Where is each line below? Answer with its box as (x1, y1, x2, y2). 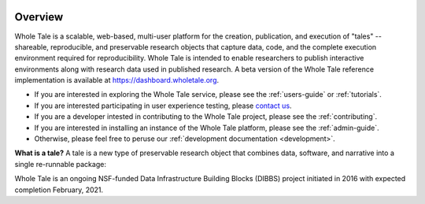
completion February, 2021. (14, 185, 104, 195)
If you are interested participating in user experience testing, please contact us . (34, 101, 292, 110)
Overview (14, 10, 64, 24)
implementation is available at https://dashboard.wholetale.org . (14, 76, 220, 85)
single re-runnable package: (14, 159, 106, 169)
